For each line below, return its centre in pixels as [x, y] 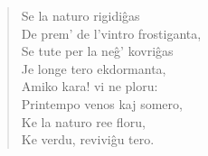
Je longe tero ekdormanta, [94, 68]
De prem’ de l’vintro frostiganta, [111, 33]
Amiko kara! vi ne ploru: [90, 86]
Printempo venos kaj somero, [102, 103]
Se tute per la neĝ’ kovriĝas [97, 51]
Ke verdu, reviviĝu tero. [88, 139]
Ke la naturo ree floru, [83, 121]
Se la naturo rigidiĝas [80, 15]
